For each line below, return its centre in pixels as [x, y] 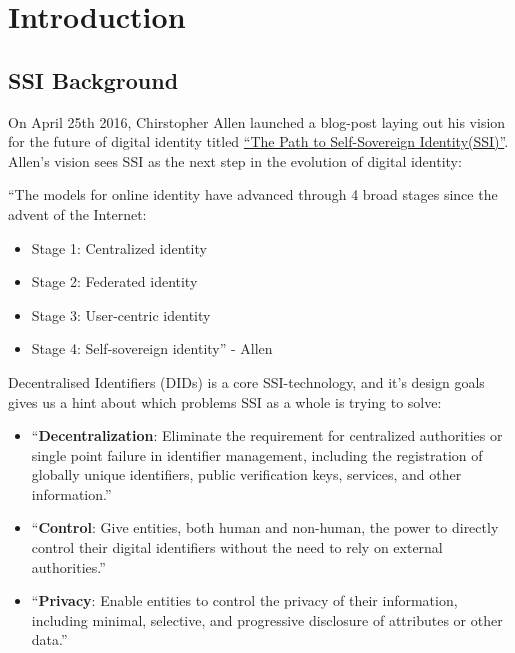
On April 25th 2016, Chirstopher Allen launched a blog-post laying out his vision [257, 121]
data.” [49, 639]
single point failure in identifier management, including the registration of [257, 454]
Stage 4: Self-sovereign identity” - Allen [152, 348]
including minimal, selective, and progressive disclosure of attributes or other [267, 619]
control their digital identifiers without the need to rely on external [237, 547]
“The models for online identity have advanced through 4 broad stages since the [253, 194]
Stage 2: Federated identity [114, 281]
